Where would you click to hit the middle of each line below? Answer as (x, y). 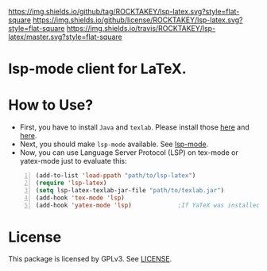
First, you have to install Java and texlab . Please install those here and (135, 127)
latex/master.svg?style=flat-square (65, 37)
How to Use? (51, 105)
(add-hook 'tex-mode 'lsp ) (80, 198)
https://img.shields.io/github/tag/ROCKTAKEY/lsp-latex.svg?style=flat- (124, 12)
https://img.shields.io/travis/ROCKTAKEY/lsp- (141, 28)
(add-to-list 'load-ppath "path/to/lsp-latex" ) (116, 176)
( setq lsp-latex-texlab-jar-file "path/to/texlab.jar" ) (130, 190)
